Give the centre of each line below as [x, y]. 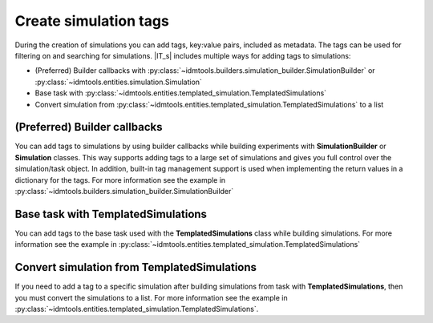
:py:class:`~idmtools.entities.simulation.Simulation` [118, 82]
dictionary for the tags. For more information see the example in [120, 180]
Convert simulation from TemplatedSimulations [136, 267]
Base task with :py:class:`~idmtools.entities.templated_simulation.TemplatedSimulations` [181, 93]
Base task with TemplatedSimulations [111, 214]
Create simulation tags [92, 21]
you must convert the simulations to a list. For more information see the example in [151, 297]
